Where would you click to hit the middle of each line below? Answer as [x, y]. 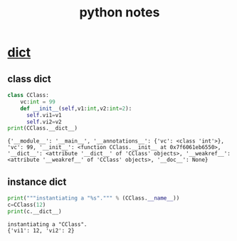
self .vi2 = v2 [44, 122]
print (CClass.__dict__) [43, 128]
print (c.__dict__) [35, 211]
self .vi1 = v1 [44, 115]
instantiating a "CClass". [47, 224]
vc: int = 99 [38, 102]
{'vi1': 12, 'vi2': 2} [41, 230]
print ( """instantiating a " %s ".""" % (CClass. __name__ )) [94, 198]
